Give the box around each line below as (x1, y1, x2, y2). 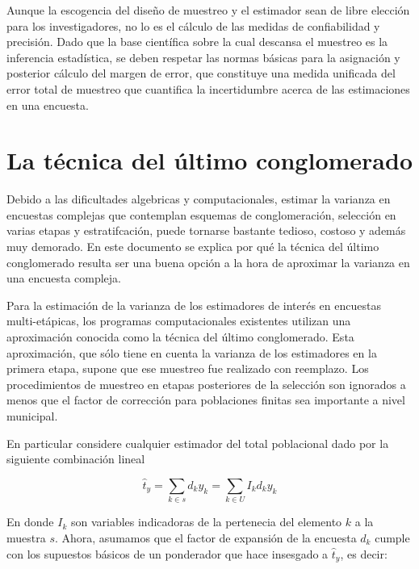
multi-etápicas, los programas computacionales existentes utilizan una (6, 312, 351, 329)
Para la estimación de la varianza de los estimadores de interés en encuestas (6, 296, 381, 313)
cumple (375, 529, 410, 546)
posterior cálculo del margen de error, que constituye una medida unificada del (6, 65, 396, 82)
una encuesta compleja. (6, 270, 122, 287)
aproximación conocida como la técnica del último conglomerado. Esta (6, 328, 354, 345)
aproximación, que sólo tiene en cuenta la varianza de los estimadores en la (6, 344, 377, 361)
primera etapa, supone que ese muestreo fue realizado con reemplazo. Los (6, 360, 369, 377)
